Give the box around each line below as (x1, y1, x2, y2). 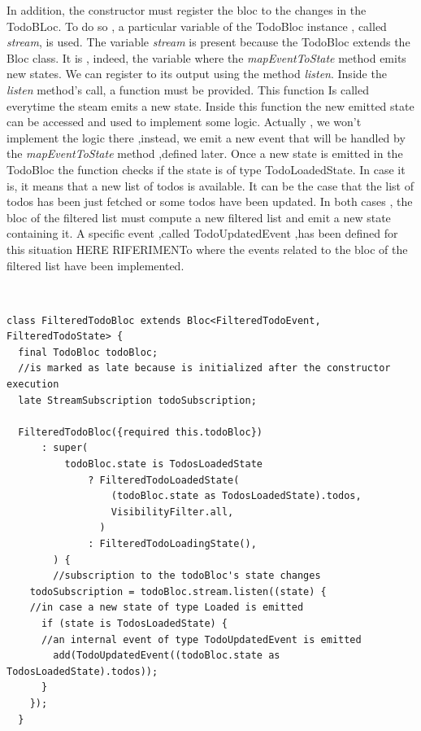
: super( (41, 442, 89, 454)
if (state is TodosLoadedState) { (41, 617, 228, 629)
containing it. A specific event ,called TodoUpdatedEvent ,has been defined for (7, 225, 398, 242)
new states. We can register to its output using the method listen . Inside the (7, 65, 387, 82)
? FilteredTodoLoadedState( (88, 474, 240, 486)
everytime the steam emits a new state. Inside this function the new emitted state (7, 97, 414, 114)
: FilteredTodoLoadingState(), (88, 538, 257, 549)
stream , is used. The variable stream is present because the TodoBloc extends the (7, 33, 410, 50)
